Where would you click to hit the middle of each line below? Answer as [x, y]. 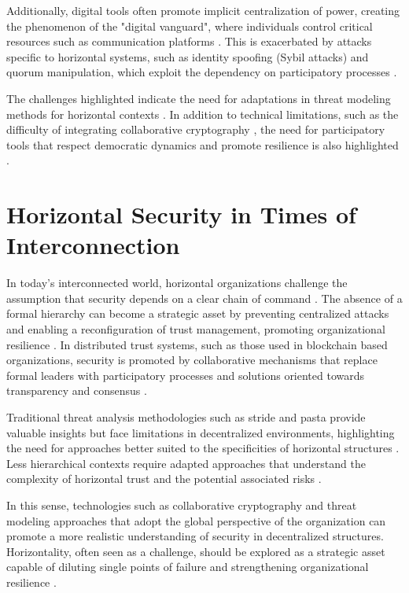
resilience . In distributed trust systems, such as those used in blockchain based [197, 344]
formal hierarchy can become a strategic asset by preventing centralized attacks [198, 313]
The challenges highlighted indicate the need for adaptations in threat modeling [199, 98]
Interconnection [93, 245]
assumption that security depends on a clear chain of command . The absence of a [204, 298]
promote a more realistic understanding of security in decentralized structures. [195, 536]
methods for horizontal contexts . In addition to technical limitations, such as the [203, 114]
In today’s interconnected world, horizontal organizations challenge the [177, 283]
